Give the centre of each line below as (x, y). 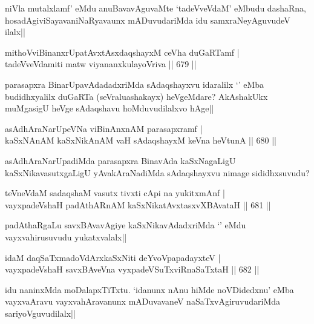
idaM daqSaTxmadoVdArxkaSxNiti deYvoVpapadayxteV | (113, 257)
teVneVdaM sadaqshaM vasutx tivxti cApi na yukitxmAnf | (115, 193)
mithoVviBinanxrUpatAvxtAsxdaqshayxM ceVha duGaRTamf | (122, 52)
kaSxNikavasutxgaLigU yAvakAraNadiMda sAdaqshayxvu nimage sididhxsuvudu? (157, 172)
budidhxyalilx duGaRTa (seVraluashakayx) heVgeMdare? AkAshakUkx (136, 96)
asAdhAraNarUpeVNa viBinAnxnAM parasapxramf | (104, 128)
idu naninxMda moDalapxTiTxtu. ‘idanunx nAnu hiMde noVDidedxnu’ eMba (149, 289)
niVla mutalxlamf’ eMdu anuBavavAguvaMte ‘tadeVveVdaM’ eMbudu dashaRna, (155, 8)
